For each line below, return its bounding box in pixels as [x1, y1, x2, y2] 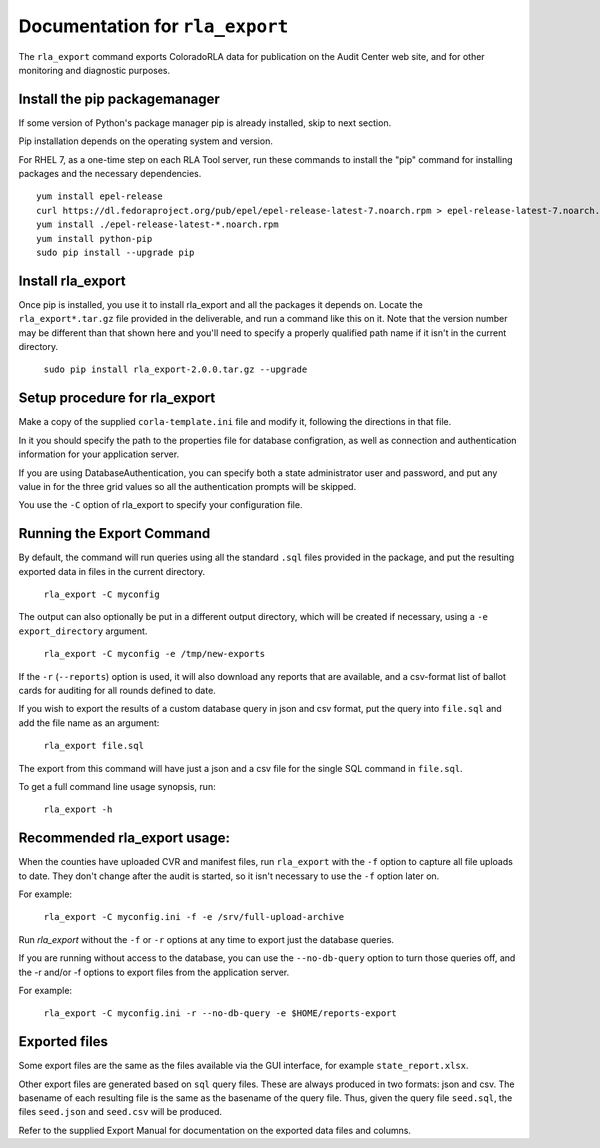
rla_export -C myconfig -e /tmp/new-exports [43, 648, 266, 660]
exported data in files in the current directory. [18, 565, 206, 577]
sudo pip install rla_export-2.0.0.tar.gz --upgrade [43, 364, 308, 375]
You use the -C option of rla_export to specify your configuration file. [18, 499, 303, 511]
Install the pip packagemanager [18, 90, 220, 107]
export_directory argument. [18, 625, 148, 637]
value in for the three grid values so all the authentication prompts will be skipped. [18, 480, 357, 492]
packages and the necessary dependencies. [18, 168, 202, 180]
